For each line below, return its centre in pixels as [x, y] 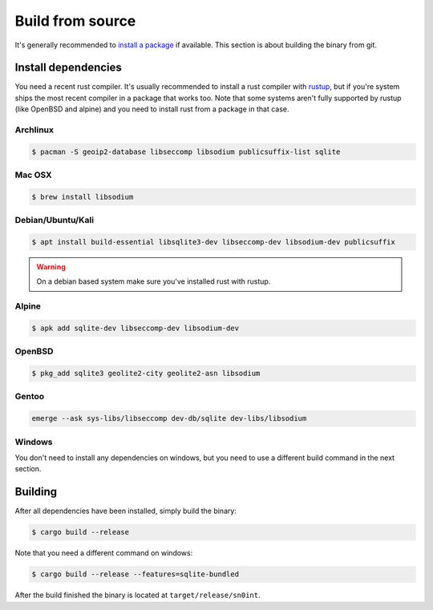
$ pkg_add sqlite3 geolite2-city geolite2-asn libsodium [146, 374]
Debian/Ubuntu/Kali [55, 220]
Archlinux [34, 130]
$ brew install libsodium [83, 197]
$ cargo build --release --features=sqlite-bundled [136, 574]
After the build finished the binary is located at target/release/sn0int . [138, 595]
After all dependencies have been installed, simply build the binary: [125, 511]
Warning [51, 267]
